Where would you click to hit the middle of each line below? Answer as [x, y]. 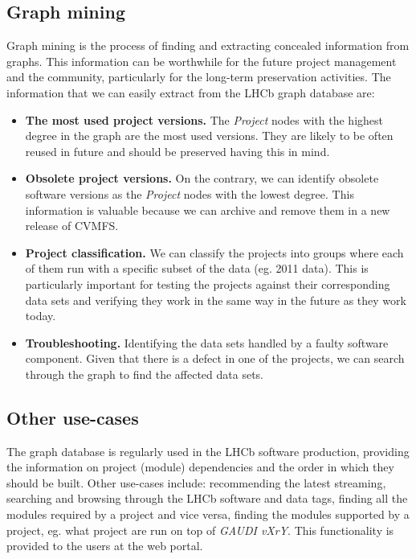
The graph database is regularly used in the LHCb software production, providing [208, 451]
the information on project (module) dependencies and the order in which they [200, 467]
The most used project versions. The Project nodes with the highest [204, 119]
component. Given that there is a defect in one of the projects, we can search [215, 358]
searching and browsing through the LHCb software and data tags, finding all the [207, 498]
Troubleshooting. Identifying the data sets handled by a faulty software [207, 342]
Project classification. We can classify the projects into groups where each [214, 252]
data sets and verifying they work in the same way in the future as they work [216, 300]
